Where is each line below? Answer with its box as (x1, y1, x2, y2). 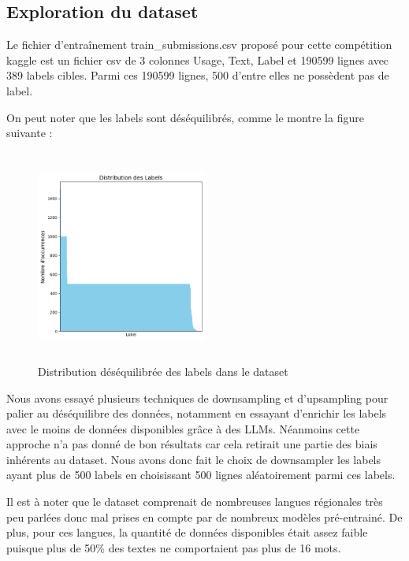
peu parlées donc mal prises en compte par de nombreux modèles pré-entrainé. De (6, 508, 403, 525)
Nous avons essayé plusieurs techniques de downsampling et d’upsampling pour (6, 389, 389, 406)
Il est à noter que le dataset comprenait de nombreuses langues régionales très (6, 493, 383, 510)
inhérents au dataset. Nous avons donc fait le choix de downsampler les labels (6, 451, 381, 467)
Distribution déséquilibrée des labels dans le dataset (38, 362, 288, 379)
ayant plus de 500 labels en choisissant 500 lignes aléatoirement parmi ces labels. (6, 466, 396, 483)
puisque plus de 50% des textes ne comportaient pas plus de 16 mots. (6, 539, 341, 555)
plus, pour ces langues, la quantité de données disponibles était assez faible (6, 524, 368, 541)
